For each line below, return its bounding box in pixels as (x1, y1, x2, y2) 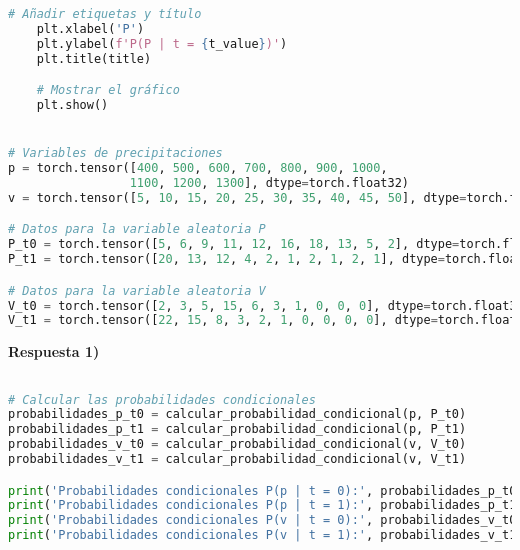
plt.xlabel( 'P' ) (36, 21, 145, 36)
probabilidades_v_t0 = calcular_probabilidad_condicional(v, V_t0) (8, 437, 467, 452)
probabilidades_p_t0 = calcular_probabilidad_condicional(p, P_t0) (8, 407, 467, 422)
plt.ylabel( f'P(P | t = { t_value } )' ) (36, 36, 288, 51)
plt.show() (36, 98, 109, 113)
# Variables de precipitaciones (8, 146, 223, 161)
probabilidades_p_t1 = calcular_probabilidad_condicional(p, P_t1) (8, 422, 467, 437)
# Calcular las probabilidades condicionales (8, 392, 316, 407)
